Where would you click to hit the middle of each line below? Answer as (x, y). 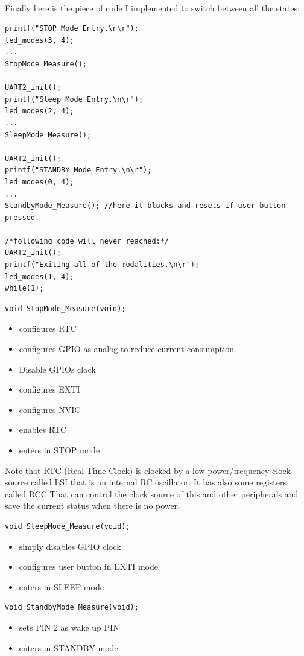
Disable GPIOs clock (57, 369)
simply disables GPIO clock (70, 546)
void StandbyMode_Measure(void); (72, 607)
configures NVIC (50, 409)
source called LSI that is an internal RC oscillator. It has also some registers (146, 482)
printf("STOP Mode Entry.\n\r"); (72, 29)
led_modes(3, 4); (40, 40)
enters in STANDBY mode (68, 647)
